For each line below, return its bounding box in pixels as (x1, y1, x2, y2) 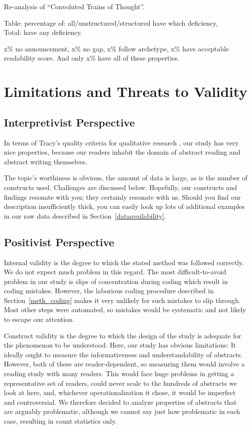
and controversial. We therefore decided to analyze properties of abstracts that (4, 397, 237, 407)
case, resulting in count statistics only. (4, 416, 117, 426)
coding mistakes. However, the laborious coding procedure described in (4, 286, 214, 296)
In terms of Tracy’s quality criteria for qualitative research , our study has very (4, 137, 239, 147)
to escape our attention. (4, 314, 74, 324)
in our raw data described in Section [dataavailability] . (4, 210, 166, 221)
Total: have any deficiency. (4, 27, 82, 37)
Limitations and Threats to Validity (4, 81, 248, 101)
